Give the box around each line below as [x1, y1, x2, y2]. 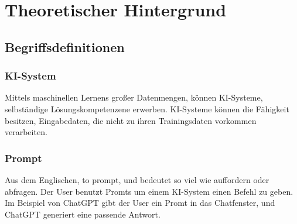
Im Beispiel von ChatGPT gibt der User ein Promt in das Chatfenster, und [5, 197, 275, 209]
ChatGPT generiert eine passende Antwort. [5, 208, 161, 220]
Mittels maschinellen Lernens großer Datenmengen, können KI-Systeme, [5, 91, 263, 104]
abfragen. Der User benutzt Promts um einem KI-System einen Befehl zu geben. [5, 185, 293, 197]
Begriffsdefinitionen [5, 37, 125, 56]
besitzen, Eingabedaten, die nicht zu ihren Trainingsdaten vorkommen [5, 114, 257, 126]
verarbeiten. [5, 126, 47, 138]
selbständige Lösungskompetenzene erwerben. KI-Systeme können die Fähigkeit [5, 102, 289, 115]
